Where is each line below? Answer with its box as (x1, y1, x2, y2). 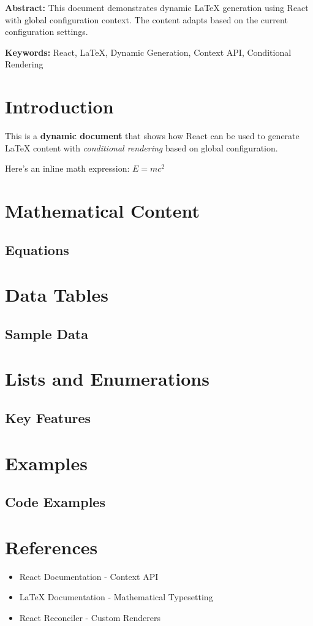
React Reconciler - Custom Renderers (19, 611, 161, 624)
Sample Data (5, 324, 88, 343)
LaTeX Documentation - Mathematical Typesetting (19, 590, 213, 603)
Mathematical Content (5, 198, 200, 223)
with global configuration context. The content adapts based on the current (5, 13, 288, 26)
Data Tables (5, 282, 108, 307)
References (5, 534, 98, 559)
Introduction (5, 94, 114, 119)
